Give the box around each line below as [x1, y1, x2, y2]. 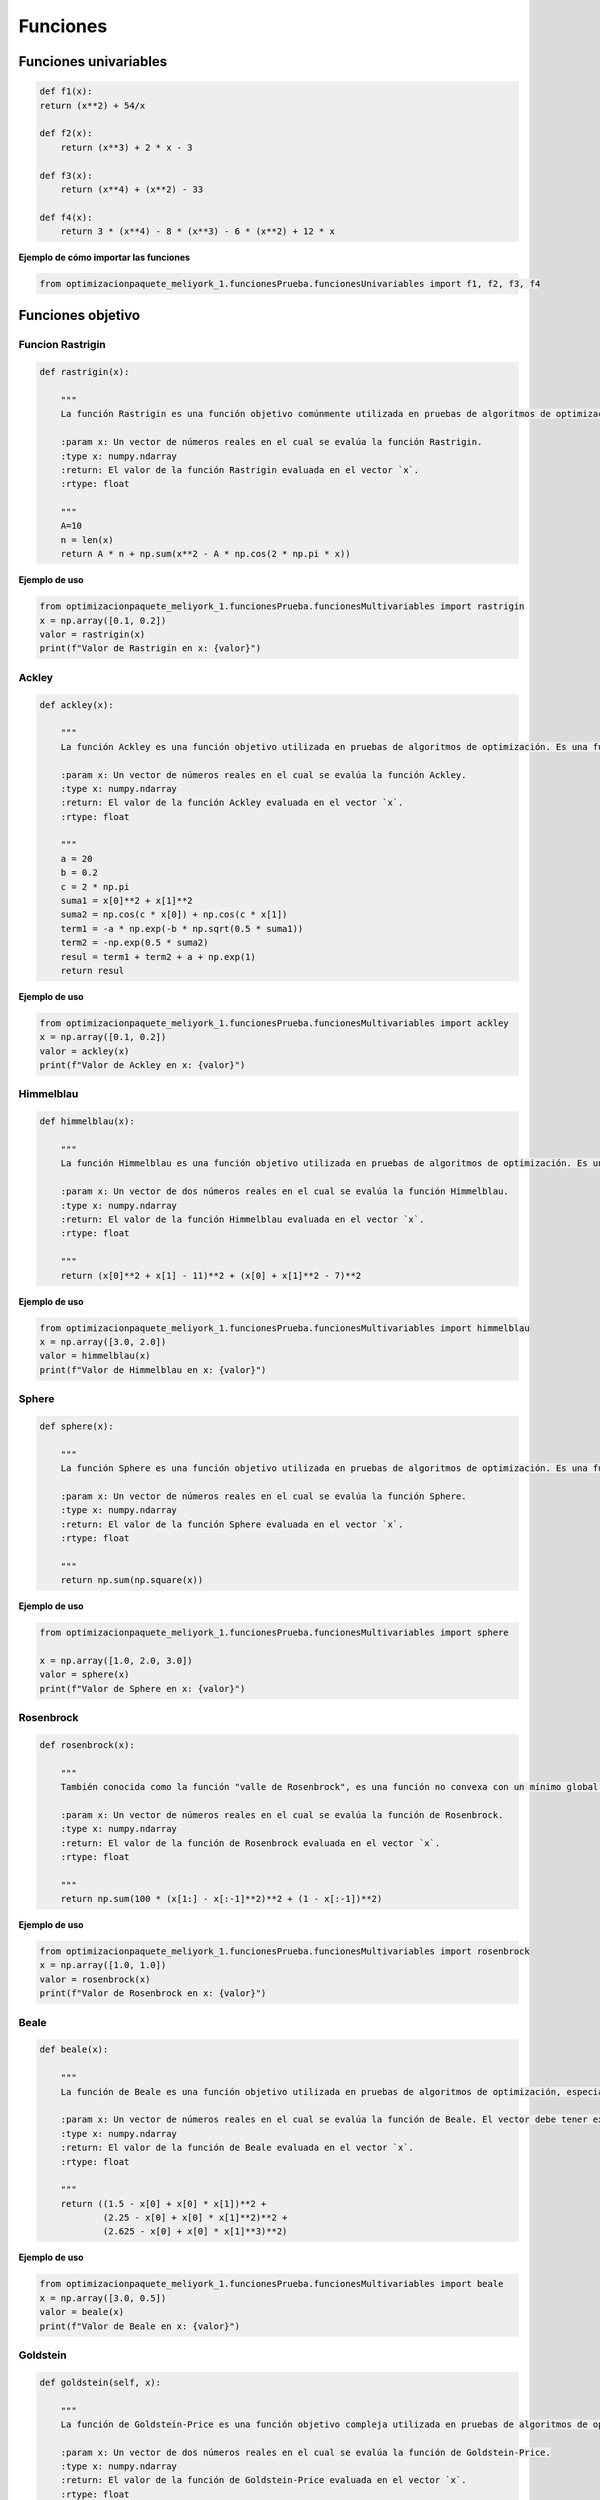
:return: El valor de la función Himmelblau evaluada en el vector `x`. [60, 1213, 425, 1225]
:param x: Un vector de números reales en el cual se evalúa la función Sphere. [60, 1490, 467, 1502]
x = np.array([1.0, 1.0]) [39, 1960, 167, 1971]
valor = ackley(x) [39, 1045, 130, 1057]
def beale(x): [39, 2044, 109, 2055]
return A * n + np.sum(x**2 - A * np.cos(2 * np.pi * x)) [60, 548, 351, 560]
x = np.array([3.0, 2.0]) [39, 1336, 167, 1347]
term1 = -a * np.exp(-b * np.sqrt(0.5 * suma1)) [60, 923, 304, 934]
